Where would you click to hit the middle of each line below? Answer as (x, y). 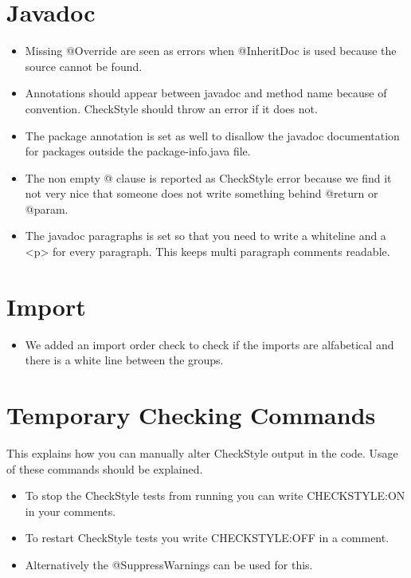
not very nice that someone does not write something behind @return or (202, 193)
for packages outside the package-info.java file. (138, 151)
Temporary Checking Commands (191, 415)
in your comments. (70, 511)
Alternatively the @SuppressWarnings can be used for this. (169, 565)
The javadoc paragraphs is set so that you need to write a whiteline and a (205, 236)
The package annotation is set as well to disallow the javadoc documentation (212, 135)
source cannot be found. (84, 66)
